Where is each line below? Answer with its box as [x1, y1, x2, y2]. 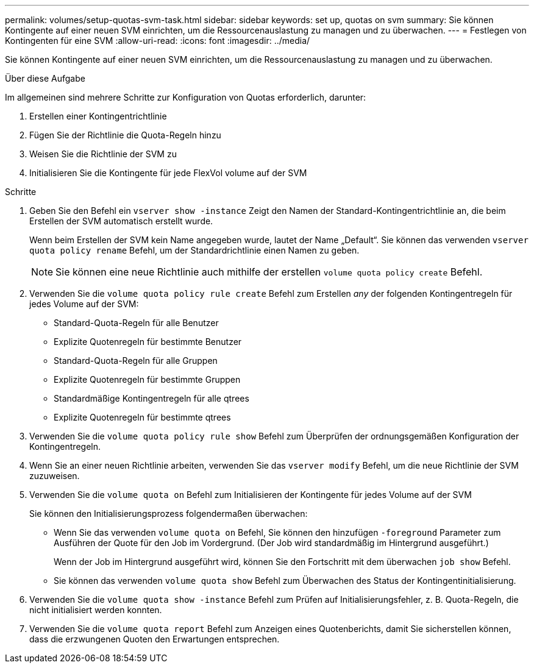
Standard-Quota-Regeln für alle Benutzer [54, 318, 219, 328]
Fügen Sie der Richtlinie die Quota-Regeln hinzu [29, 130, 221, 140]
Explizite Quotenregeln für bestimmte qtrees [54, 412, 231, 422]
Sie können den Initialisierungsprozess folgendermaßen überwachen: [29, 508, 308, 519]
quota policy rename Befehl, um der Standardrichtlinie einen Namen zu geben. [29, 245, 360, 255]
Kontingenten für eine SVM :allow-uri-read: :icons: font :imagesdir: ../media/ [5, 35, 310, 46]
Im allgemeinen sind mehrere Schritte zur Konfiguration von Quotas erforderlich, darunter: [5, 92, 366, 102]
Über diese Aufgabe [5, 73, 85, 83]
